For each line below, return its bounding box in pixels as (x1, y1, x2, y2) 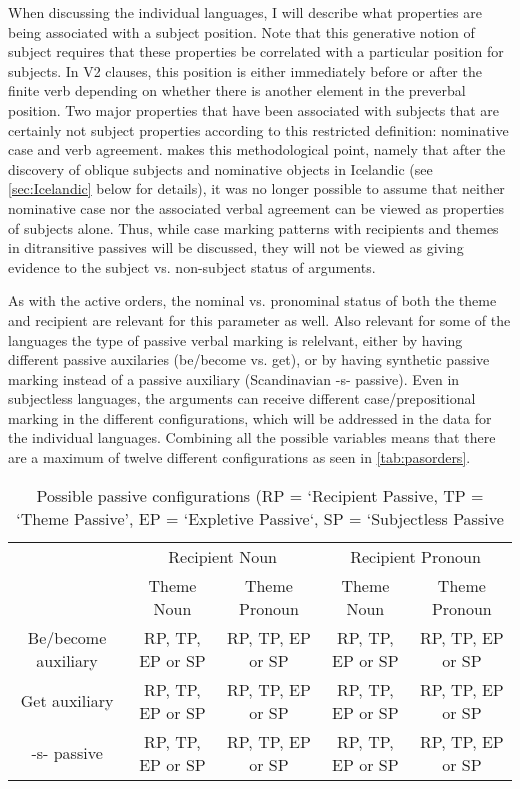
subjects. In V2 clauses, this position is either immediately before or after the (8, 60, 482, 81)
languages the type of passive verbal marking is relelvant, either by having (8, 329, 463, 350)
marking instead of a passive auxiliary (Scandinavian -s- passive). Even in (8, 368, 460, 389)
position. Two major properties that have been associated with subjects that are (8, 99, 500, 120)
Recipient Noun (168, 544, 277, 568)
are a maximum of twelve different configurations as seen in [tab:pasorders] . (8, 447, 471, 468)
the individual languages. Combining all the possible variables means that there (8, 427, 496, 448)
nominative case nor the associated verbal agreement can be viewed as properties (8, 197, 504, 218)
